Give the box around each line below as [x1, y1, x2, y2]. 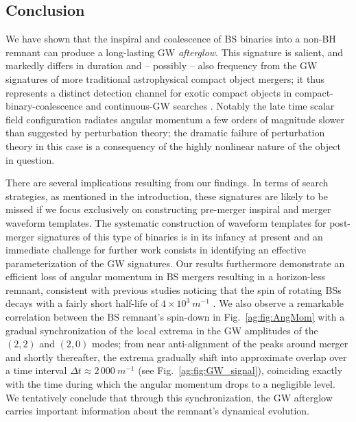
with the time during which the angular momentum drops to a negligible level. [5, 377, 335, 391]
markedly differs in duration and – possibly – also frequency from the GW [5, 58, 318, 73]
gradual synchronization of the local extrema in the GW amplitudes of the [5, 323, 318, 337]
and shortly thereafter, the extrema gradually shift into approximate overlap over [5, 349, 347, 364]
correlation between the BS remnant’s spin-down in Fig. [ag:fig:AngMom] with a [5, 310, 345, 324]
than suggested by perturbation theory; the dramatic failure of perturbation [5, 125, 325, 140]
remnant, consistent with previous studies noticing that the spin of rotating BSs [5, 282, 342, 297]
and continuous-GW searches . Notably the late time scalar [86, 99, 335, 113]
